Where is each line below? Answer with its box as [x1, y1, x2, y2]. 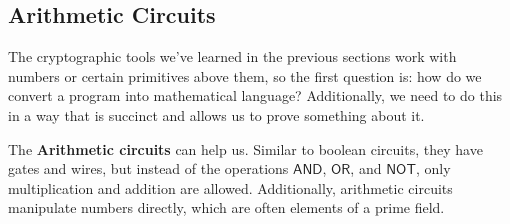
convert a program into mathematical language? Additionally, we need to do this [8, 85, 503, 106]
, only [415, 158, 451, 179]
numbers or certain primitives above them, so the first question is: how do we [8, 65, 482, 86]
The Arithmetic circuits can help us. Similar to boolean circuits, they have [8, 138, 483, 159]
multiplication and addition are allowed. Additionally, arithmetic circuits [8, 177, 453, 198]
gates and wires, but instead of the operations [8, 158, 289, 179]
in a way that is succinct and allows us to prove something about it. [8, 104, 425, 125]
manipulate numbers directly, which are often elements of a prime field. [8, 197, 445, 218]
